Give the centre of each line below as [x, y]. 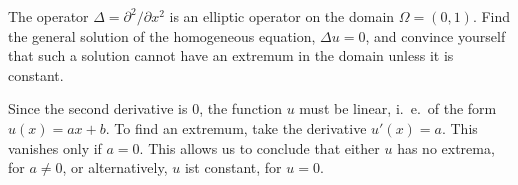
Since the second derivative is [98, 108]
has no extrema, [446, 147]
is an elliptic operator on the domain [282, 16]
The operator [48, 16]
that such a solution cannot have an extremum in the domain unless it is [231, 55]
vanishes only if [55, 147]
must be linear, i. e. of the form [398, 108]
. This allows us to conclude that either [259, 147]
